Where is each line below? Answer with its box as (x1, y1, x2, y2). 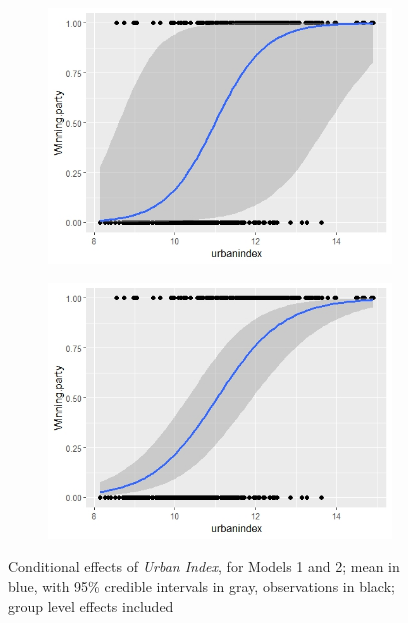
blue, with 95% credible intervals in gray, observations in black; (8, 575, 395, 596)
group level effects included (8, 595, 174, 616)
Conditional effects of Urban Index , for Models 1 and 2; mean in (8, 556, 400, 577)
